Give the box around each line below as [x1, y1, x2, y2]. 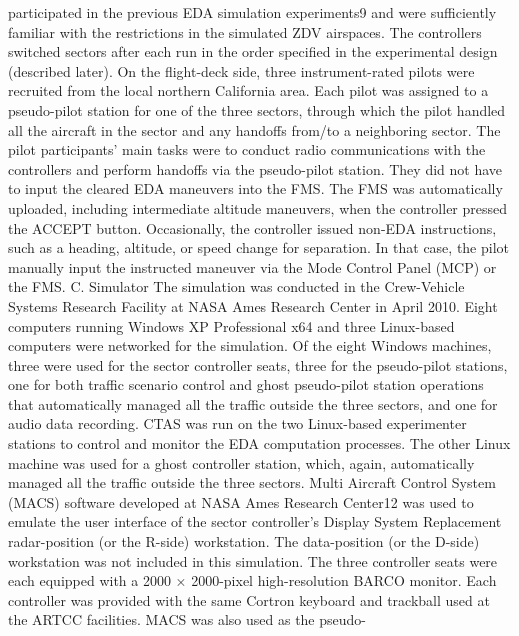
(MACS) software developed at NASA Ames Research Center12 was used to [8, 491, 474, 512]
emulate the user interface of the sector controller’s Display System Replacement [8, 511, 502, 532]
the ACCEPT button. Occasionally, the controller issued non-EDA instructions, [8, 217, 497, 238]
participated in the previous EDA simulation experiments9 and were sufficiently [8, 2, 497, 22]
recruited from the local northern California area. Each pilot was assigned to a [8, 80, 489, 101]
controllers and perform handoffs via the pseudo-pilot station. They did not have [8, 158, 503, 179]
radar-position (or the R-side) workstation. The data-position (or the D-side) [8, 531, 480, 552]
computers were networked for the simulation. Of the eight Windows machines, [8, 335, 492, 356]
